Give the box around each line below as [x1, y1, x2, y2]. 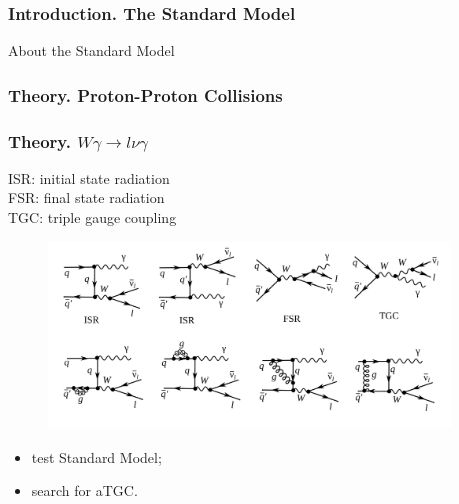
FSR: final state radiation [8, 187, 165, 208]
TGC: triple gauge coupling [8, 207, 177, 228]
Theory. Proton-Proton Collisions [8, 82, 283, 107]
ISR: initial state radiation [8, 167, 170, 188]
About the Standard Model [8, 40, 175, 61]
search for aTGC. [31, 480, 138, 501]
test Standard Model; [31, 446, 162, 467]
